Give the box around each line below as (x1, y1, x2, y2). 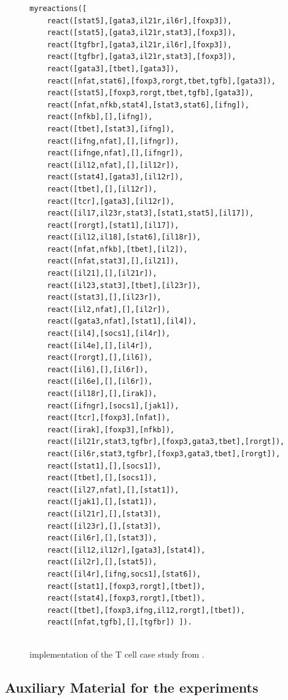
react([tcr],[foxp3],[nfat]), (47, 413, 171, 422)
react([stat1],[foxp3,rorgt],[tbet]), (47, 581, 206, 591)
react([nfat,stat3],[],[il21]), (47, 257, 179, 266)
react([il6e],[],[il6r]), (47, 377, 153, 386)
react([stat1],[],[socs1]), (47, 461, 162, 470)
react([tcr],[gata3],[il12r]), (47, 196, 175, 206)
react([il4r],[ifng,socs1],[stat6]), (47, 569, 201, 578)
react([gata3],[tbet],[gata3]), (47, 64, 179, 73)
